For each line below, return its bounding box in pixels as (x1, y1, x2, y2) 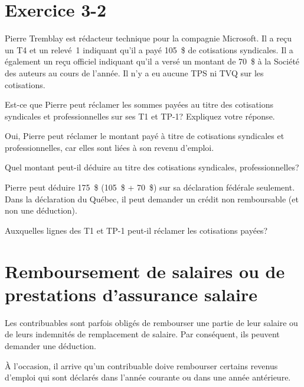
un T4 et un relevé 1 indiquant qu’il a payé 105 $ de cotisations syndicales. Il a (5, 43, 293, 56)
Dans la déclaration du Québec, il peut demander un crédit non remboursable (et (5, 192, 299, 205)
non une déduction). (5, 204, 77, 217)
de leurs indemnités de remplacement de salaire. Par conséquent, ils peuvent (5, 328, 280, 340)
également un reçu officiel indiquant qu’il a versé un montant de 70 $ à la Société (5, 55, 300, 67)
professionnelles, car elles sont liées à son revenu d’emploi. (5, 141, 214, 153)
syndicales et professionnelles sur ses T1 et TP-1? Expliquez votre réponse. (5, 109, 275, 122)
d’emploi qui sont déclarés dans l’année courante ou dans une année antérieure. (5, 371, 291, 383)
